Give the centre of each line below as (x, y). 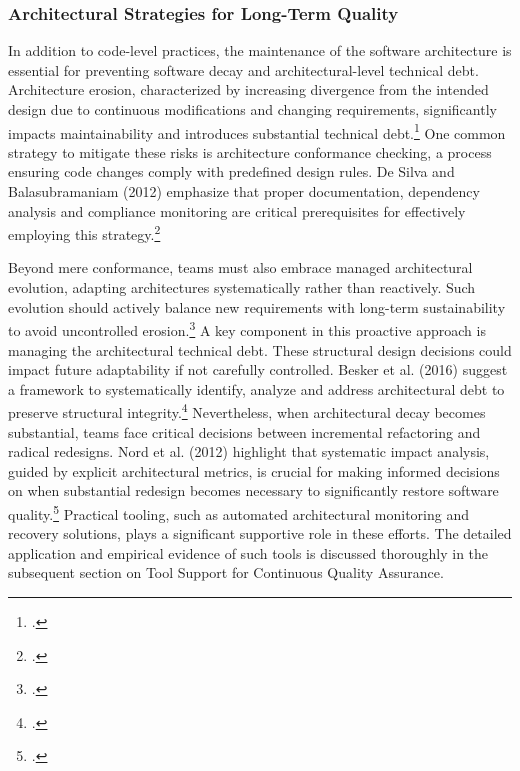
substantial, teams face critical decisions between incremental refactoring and (244, 431)
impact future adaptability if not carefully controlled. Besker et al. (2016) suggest (258, 369)
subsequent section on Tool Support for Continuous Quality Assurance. (226, 572)
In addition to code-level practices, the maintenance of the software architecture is (260, 50)
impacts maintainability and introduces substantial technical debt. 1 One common (257, 131)
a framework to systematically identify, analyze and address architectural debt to (256, 388)
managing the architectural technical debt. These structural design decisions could (260, 349)
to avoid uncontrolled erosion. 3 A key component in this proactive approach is (247, 328)
